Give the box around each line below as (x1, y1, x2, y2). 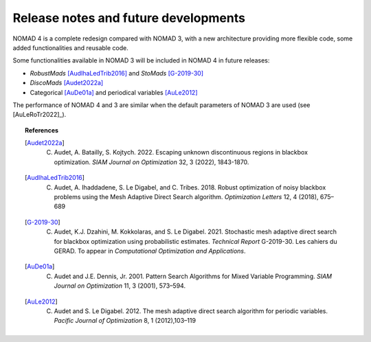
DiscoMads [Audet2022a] (30, 79, 104, 87)
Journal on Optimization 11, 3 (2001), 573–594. (54, 282, 185, 290)
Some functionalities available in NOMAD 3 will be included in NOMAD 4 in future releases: (12, 56, 270, 65)
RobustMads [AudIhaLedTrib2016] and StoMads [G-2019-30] (30, 69, 204, 77)
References (25, 126, 58, 134)
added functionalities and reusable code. (12, 43, 128, 52)
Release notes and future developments (12, 10, 245, 25)
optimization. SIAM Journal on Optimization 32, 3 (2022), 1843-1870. (54, 158, 249, 166)
